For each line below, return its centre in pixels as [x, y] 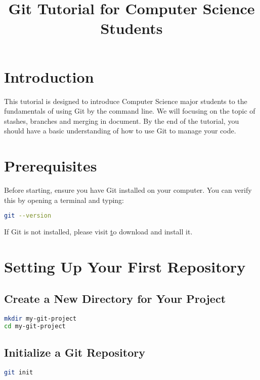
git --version [28, 216]
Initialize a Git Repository [75, 352]
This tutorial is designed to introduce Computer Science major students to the [126, 101]
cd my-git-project [35, 326]
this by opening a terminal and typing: [64, 200]
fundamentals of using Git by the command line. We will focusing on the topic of [130, 111]
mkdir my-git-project [40, 319]
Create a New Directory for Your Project [115, 299]
